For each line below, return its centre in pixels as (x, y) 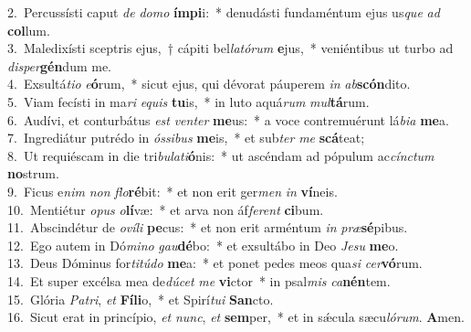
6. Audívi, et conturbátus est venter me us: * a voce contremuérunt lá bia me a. (228, 119)
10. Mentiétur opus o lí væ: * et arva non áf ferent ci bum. (166, 209)
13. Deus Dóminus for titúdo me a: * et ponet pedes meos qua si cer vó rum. (215, 263)
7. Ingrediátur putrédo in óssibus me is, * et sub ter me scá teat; (186, 138)
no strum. (33, 173)
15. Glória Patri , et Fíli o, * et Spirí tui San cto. (141, 299)
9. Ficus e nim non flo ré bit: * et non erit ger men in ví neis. (173, 191)
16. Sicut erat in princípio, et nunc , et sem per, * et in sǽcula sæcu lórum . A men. (236, 317)
